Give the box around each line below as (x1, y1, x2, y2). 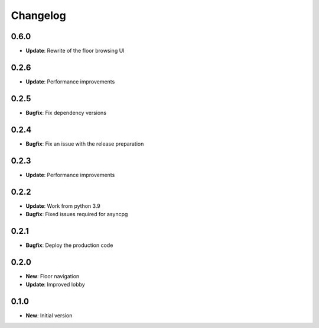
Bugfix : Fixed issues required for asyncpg (25, 210, 128, 217)
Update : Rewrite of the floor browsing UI (25, 47, 125, 54)
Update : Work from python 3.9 (25, 202, 100, 210)
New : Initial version (25, 312, 73, 319)
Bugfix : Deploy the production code (25, 242, 113, 249)
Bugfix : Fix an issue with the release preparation (25, 140, 144, 147)
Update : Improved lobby (25, 281, 85, 288)
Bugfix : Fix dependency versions (25, 109, 106, 116)
